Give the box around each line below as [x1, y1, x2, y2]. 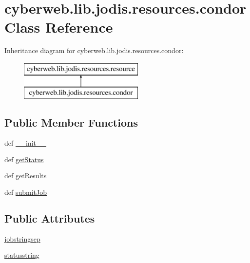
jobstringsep [4, 233, 40, 244]
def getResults [4, 170, 47, 181]
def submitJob [4, 187, 47, 197]
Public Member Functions [4, 115, 138, 130]
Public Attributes [4, 211, 95, 226]
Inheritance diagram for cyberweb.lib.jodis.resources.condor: [4, 45, 184, 56]
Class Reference [4, 17, 113, 37]
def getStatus [4, 154, 44, 164]
